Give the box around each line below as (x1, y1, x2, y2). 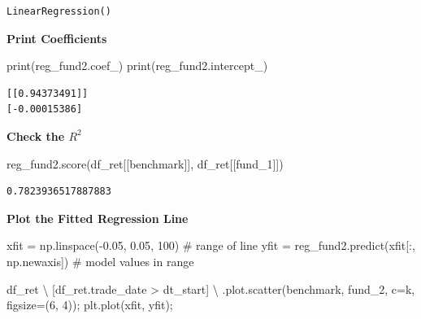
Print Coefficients (7, 29, 107, 46)
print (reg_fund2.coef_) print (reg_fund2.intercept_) (7, 57, 268, 74)
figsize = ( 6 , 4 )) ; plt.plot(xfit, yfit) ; (7, 296, 173, 313)
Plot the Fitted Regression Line (7, 209, 189, 226)
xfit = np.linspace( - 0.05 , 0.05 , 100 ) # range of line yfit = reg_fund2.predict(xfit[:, (7, 237, 415, 254)
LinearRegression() (7, 6, 111, 17)
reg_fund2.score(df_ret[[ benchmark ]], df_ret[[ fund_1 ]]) (7, 155, 284, 172)
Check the (7, 127, 65, 144)
